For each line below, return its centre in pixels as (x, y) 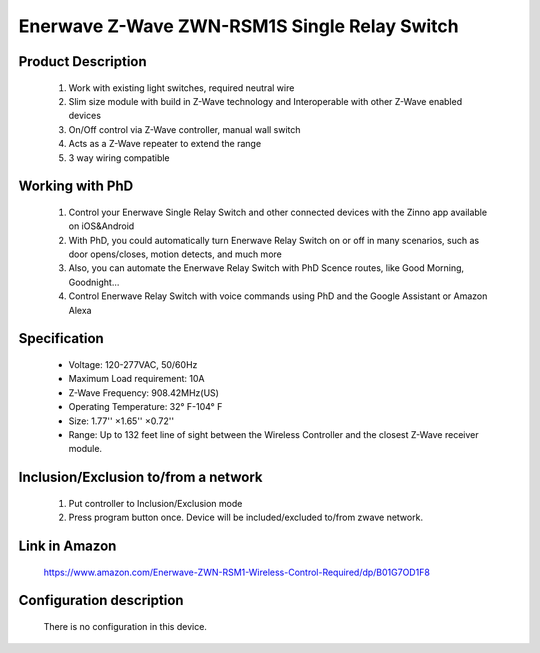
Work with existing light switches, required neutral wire (181, 87)
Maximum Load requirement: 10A (136, 379)
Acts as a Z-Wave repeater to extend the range (165, 144)
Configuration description (101, 600)
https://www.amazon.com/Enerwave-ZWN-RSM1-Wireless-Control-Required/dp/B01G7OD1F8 (236, 572)
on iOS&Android (101, 226)
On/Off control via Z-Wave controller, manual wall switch (184, 129)
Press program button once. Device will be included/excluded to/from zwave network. (246, 517)
